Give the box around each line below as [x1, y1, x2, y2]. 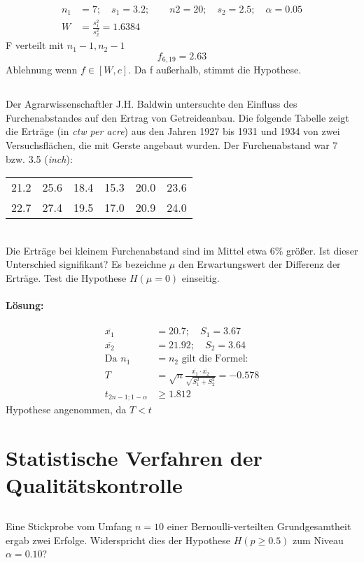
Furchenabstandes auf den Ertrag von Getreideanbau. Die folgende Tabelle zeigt [6, 110, 349, 124]
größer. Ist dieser [286, 243, 358, 257]
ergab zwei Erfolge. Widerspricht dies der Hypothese [6, 532, 231, 547]
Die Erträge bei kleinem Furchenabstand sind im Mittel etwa [6, 243, 267, 257]
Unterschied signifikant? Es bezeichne [6, 257, 167, 271]
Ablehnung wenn [6, 62, 78, 77]
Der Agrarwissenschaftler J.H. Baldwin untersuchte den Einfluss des [6, 97, 297, 111]
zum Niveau [293, 532, 344, 547]
